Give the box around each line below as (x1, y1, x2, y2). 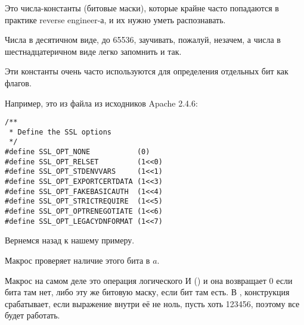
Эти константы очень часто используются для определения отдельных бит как (5, 65, 289, 77)
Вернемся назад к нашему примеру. (5, 234, 135, 246)
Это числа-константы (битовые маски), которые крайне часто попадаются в (5, 2, 279, 14)
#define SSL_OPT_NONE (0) (5, 148, 150, 157)
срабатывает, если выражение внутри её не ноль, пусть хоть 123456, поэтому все (5, 297, 300, 310)
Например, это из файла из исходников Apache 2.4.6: (5, 96, 198, 109)
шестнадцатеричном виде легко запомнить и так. (5, 45, 182, 57)
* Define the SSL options (9, 127, 111, 136)
